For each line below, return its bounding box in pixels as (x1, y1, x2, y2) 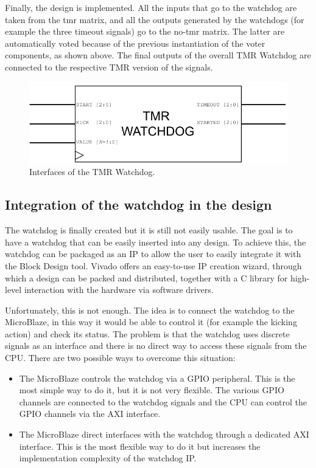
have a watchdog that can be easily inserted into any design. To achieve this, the (5, 235, 306, 248)
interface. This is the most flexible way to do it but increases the (19, 439, 261, 452)
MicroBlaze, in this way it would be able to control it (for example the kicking (5, 315, 297, 328)
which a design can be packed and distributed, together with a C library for (5, 271, 288, 284)
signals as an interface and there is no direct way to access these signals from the (5, 339, 307, 352)
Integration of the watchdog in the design (5, 195, 272, 214)
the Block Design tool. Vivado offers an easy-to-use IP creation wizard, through (5, 259, 302, 272)
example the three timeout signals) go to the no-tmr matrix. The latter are (5, 25, 285, 38)
